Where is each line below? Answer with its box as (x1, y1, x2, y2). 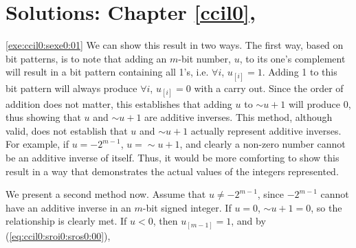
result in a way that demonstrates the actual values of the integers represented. (5, 164, 339, 178)
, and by (231, 214, 266, 228)
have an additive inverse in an (5, 200, 131, 214)
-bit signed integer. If (142, 200, 232, 214)
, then (153, 214, 178, 228)
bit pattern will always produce (5, 80, 137, 95)
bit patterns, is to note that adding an (5, 51, 167, 65)
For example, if (5, 137, 69, 151)
